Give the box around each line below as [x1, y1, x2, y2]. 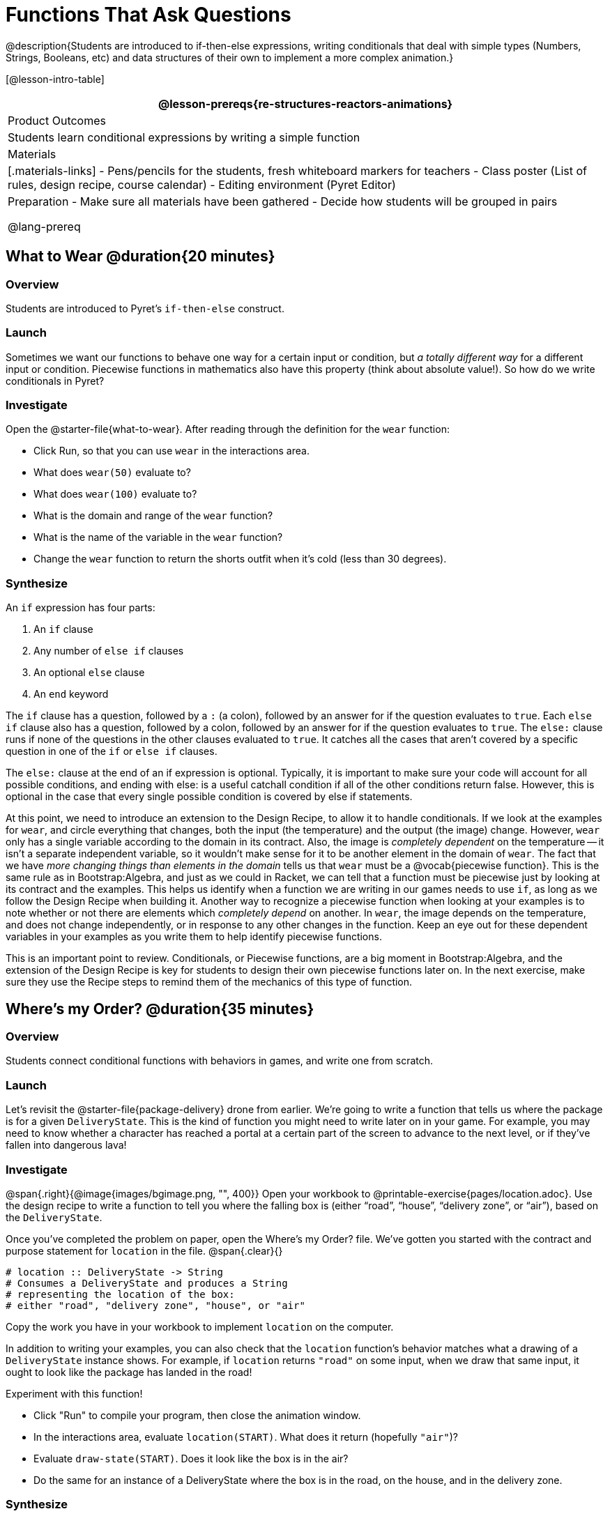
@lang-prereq [8, 219, 81, 233]
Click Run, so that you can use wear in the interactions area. [33, 445, 310, 457]
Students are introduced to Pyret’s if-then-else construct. [6, 302, 284, 314]
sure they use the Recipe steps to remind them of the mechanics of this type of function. [6, 976, 413, 988]
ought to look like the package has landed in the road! [6, 1365, 252, 1378]
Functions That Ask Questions [6, 3, 291, 26]
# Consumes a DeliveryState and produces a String [6, 1277, 288, 1289]
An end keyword [33, 688, 109, 700]
